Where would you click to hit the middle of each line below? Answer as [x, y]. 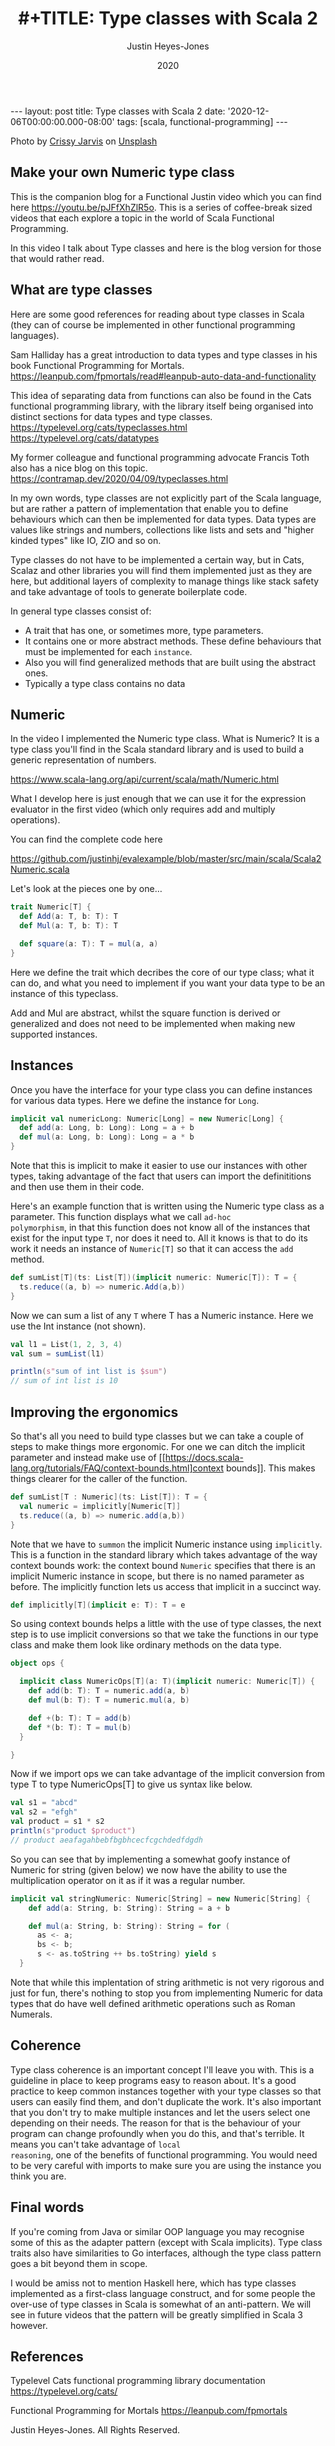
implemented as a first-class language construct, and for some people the [163, 2293]
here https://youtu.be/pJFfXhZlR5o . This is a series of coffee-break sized [161, 207]
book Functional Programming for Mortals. [97, 365]
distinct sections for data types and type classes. [111, 416]
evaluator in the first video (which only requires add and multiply [143, 809]
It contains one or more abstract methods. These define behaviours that [173, 641]
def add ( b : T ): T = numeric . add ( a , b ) [109, 1691]
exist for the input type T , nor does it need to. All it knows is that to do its [159, 1238]
